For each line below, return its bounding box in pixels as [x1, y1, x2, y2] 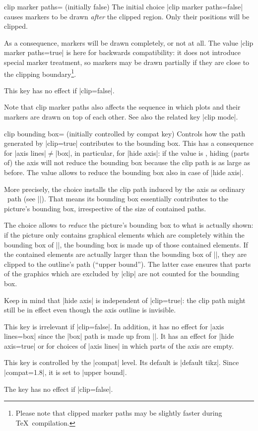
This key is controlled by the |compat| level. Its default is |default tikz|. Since [4, 357, 239, 368]
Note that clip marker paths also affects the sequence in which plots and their [4, 102, 241, 112]
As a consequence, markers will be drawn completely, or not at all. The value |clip [4, 37, 254, 48]
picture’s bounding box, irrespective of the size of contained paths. [4, 203, 206, 213]
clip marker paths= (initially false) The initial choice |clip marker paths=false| [4, 1, 243, 11]
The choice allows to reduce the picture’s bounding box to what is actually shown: [4, 220, 254, 230]
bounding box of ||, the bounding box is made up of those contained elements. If [4, 239, 248, 249]
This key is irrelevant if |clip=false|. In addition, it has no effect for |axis [4, 321, 224, 331]
